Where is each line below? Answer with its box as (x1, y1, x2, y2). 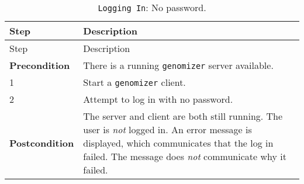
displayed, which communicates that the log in (83, 136, 274, 150)
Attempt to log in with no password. (83, 92, 233, 106)
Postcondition (9, 136, 74, 150)
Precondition (9, 58, 70, 72)
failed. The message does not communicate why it (83, 150, 286, 163)
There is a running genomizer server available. (83, 58, 274, 72)
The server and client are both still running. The (83, 109, 283, 123)
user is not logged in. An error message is (83, 123, 252, 136)
